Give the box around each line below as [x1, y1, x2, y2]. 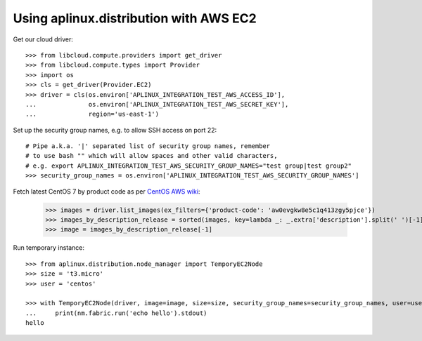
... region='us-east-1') [25, 110, 160, 119]
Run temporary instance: [13, 243, 84, 252]
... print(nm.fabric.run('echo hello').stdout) [25, 309, 207, 317]
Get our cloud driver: [13, 35, 74, 44]
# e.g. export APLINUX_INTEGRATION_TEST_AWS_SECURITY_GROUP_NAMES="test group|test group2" [25, 161, 352, 170]
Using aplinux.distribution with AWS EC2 [13, 11, 257, 26]
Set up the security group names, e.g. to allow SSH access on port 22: [13, 126, 217, 134]
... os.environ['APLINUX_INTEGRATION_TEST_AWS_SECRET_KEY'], [25, 100, 289, 108]
